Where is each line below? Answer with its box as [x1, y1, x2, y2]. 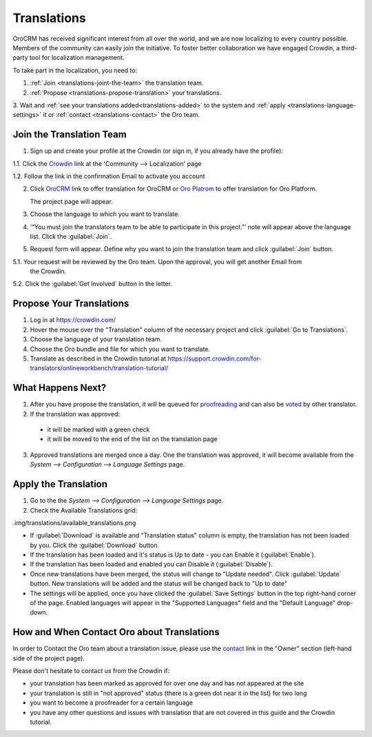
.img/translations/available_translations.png [12, 518, 136, 526]
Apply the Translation [12, 478, 108, 490]
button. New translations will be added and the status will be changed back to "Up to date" [30, 579, 288, 588]
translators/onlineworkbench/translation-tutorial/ [30, 364, 169, 372]
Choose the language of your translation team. [30, 335, 162, 343]
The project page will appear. [30, 197, 113, 206]
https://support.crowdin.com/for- [167, 354, 262, 363]
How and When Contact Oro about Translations [12, 626, 220, 638]
